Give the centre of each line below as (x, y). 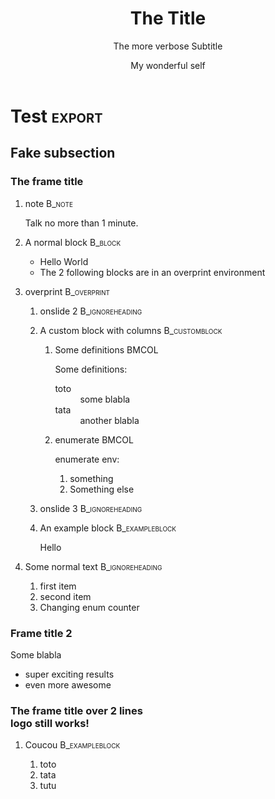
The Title (168, 18)
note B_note (48, 203)
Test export (56, 116)
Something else (102, 489)
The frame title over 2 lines (76, 710)
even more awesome (68, 684)
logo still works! (50, 723)
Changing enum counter (89, 607)
